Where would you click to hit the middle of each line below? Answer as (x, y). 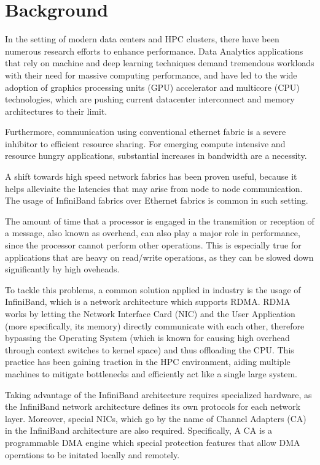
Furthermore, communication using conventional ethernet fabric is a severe (146, 132)
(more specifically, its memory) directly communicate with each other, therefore (155, 325)
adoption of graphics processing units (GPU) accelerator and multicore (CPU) (152, 87)
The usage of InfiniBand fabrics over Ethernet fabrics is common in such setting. (157, 200)
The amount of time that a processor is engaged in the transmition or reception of (160, 221)
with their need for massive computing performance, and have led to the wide (151, 75)
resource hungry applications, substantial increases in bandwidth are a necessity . (156, 156)
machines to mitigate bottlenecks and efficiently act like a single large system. (151, 373)
